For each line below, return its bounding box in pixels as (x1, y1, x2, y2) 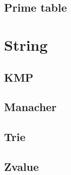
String (4, 34, 48, 55)
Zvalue (4, 158, 39, 174)
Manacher (4, 99, 57, 115)
